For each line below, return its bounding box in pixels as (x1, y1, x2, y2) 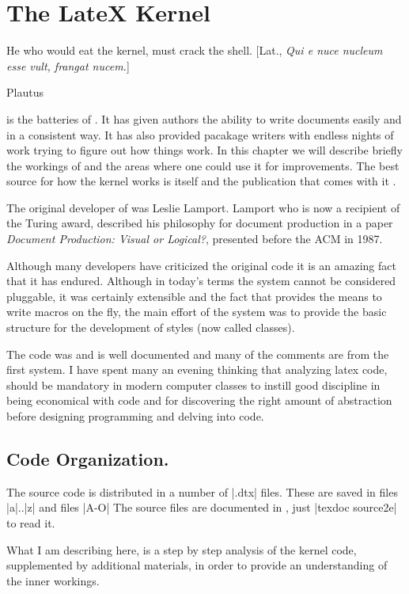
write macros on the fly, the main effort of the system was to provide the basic (6, 303, 387, 320)
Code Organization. (6, 446, 169, 470)
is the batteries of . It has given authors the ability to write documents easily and (6, 110, 402, 127)
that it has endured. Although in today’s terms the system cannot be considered (6, 272, 396, 289)
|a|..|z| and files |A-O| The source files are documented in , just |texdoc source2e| (6, 499, 397, 516)
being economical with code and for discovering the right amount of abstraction (6, 392, 392, 409)
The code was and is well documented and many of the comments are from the (6, 345, 389, 362)
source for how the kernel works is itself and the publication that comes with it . (6, 173, 396, 189)
